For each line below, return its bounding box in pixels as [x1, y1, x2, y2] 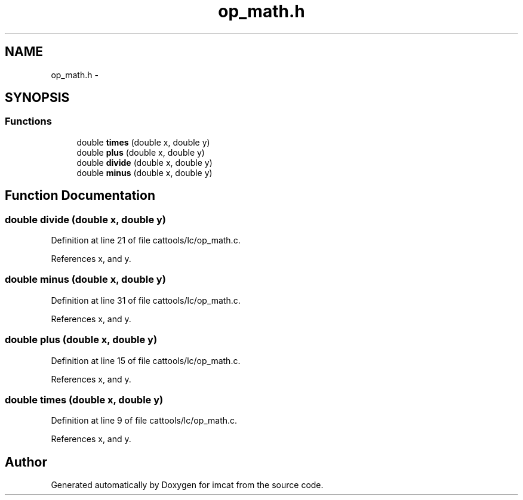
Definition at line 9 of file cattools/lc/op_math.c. [51, 415, 238, 426]
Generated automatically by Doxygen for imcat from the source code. [51, 480, 324, 490]
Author [5, 454, 47, 470]
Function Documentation [5, 188, 155, 203]
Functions [5, 115, 52, 128]
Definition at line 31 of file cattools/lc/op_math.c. [51, 295, 241, 305]
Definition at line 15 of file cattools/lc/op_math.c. [51, 355, 241, 366]
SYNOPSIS [5, 90, 70, 106]
